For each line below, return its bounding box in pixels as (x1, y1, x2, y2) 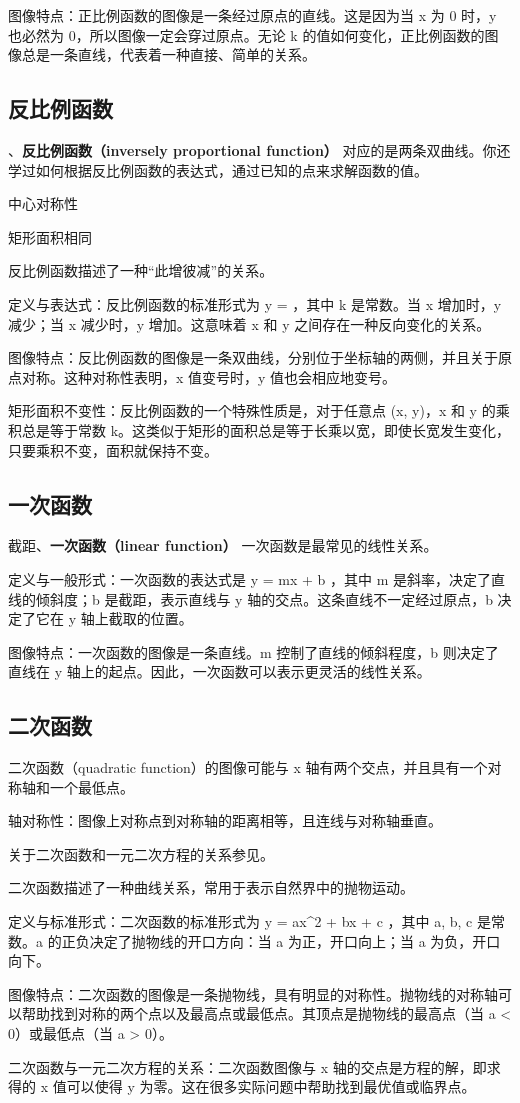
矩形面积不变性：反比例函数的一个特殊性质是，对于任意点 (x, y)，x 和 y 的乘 (8, 400, 510, 421)
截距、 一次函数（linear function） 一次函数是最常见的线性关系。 (8, 535, 438, 556)
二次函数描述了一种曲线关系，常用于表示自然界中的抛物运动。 (8, 877, 414, 898)
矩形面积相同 (8, 226, 92, 247)
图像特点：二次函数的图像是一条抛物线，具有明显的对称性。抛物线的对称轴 (8, 983, 498, 1004)
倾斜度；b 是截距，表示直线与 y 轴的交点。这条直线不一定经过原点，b (35, 588, 493, 609)
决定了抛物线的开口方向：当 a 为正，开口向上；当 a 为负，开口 (89, 930, 501, 951)
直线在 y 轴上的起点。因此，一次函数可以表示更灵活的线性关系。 (8, 661, 431, 682)
